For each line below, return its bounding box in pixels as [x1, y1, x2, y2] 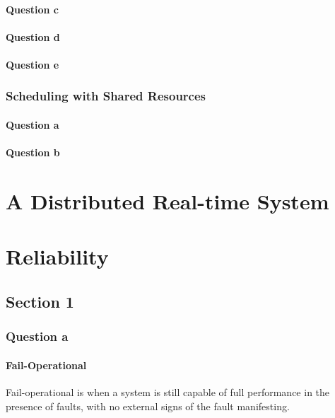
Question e [6, 57, 59, 71]
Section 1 [6, 290, 74, 312]
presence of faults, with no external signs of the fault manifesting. [6, 398, 290, 413]
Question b [6, 145, 60, 160]
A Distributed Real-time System [6, 186, 329, 215]
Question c [6, 1, 59, 16]
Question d [6, 29, 60, 44]
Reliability [6, 242, 109, 271]
